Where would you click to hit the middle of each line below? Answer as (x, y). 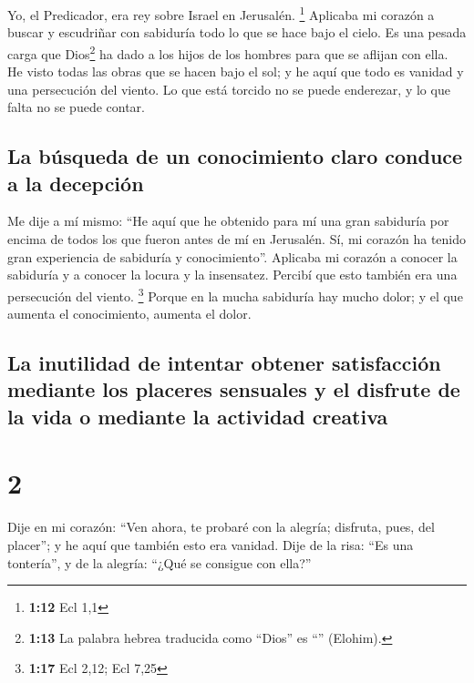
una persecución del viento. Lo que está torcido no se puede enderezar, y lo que (229, 89)
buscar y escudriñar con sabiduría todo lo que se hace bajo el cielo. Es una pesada (237, 32)
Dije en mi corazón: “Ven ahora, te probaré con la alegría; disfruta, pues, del (221, 527)
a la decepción (76, 183)
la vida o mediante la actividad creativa (198, 416)
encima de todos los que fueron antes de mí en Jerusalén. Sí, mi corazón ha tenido (237, 239)
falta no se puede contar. (77, 107)
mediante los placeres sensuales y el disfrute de (234, 389)
